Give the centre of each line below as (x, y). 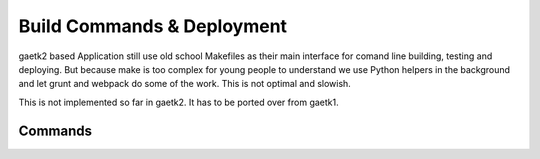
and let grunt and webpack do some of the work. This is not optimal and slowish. (185, 84)
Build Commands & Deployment (153, 26)
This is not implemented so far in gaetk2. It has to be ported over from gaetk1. (178, 102)
